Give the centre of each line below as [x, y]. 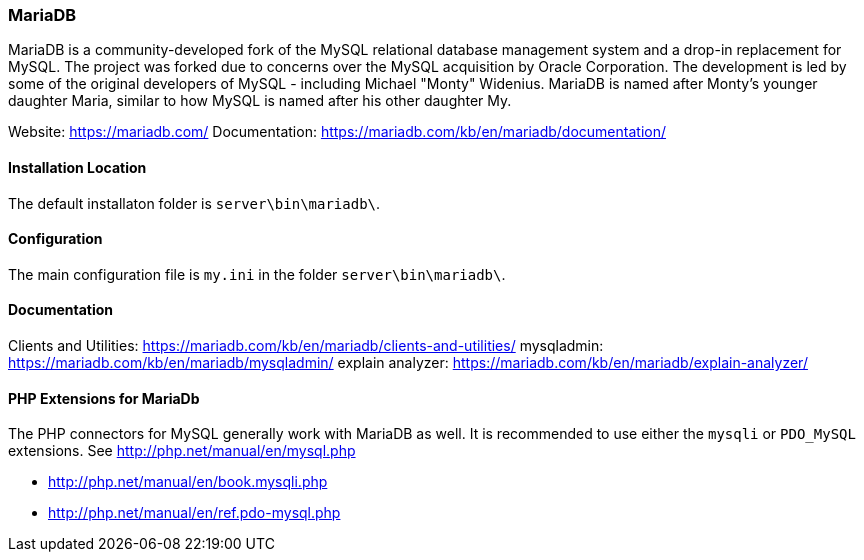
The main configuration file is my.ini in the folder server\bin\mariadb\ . [257, 274]
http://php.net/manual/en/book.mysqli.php [188, 482]
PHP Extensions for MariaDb [104, 398]
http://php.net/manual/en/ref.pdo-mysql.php [194, 513]
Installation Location [77, 167]
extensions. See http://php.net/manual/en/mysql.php [182, 451]
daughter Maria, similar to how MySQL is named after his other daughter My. [260, 101]
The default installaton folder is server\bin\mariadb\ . [194, 203]
